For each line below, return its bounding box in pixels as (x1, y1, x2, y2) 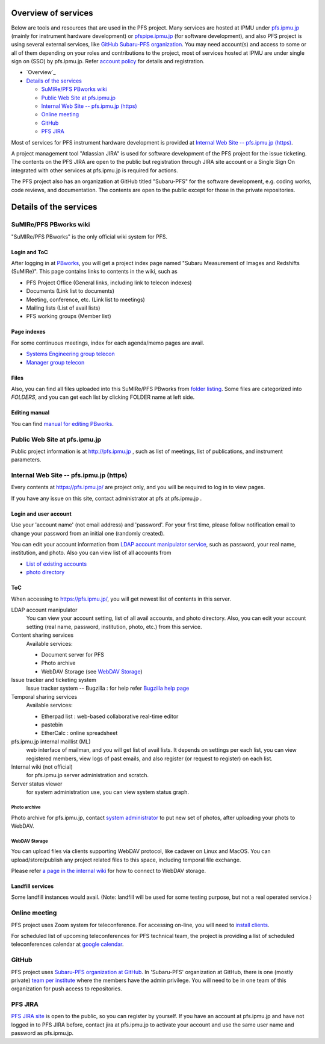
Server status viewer (11, 780, 63, 787)
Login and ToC (11, 248, 48, 255)
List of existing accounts (26, 560, 87, 567)
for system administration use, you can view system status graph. (26, 789, 190, 796)
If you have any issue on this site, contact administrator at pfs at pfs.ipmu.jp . (11, 495, 202, 502)
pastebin (41, 721, 63, 728)
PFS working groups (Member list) (26, 313, 111, 320)
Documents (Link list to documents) (26, 287, 114, 295)
